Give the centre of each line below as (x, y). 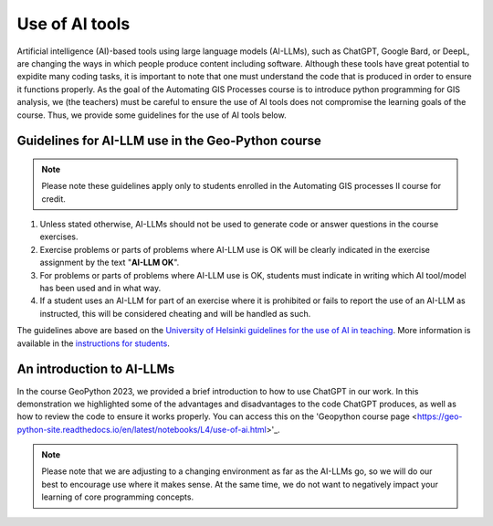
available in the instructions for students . (94, 343)
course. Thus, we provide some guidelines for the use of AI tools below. (152, 115)
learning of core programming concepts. (118, 497)
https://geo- (440, 416)
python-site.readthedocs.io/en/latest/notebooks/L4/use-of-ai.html (142, 429)
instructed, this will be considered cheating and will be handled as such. (175, 313)
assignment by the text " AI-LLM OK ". (110, 263)
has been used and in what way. (100, 289)
